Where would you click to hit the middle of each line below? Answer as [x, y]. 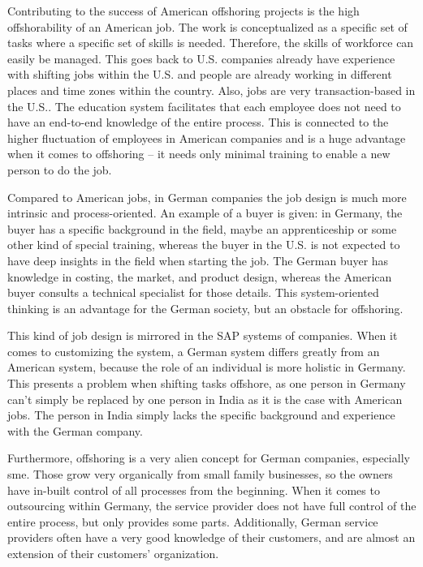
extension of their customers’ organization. [113, 553]
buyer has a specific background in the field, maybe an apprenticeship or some [202, 228]
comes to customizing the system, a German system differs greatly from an [194, 351]
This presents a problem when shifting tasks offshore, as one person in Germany [207, 383]
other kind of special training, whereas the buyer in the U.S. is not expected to [204, 245]
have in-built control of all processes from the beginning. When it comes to [194, 490]
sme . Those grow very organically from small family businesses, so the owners [200, 474]
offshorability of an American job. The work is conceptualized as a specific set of [207, 26]
